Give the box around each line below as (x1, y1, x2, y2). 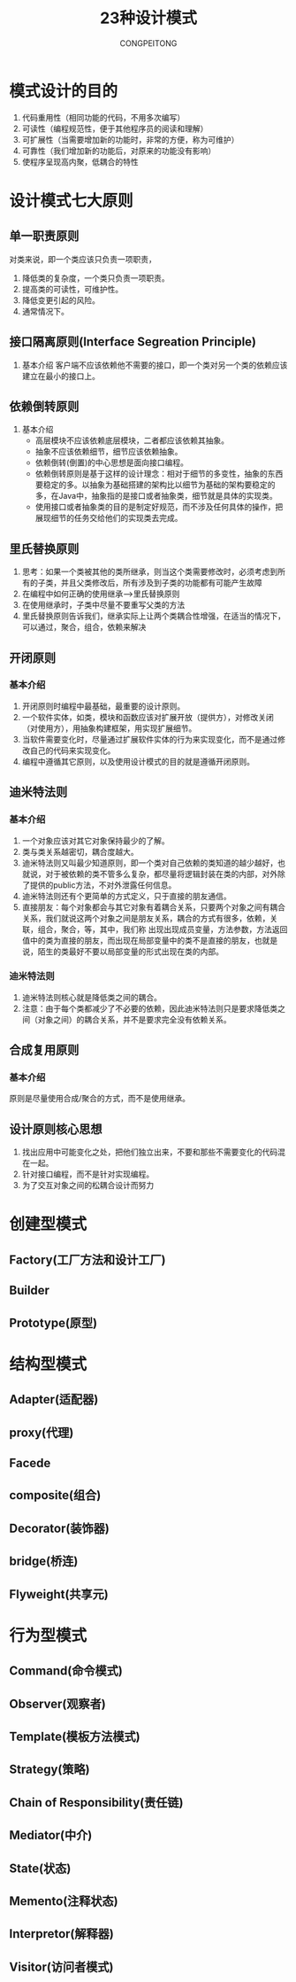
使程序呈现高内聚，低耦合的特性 (21, 156, 139, 167)
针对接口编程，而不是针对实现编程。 (21, 1169, 155, 1179)
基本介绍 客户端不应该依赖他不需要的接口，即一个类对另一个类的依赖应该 (21, 360, 288, 370)
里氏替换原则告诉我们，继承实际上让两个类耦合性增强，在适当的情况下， (21, 610, 285, 621)
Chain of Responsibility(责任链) (9, 1795, 184, 1810)
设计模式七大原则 (9, 190, 134, 211)
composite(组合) (9, 1488, 102, 1503)
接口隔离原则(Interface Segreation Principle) (9, 334, 257, 350)
